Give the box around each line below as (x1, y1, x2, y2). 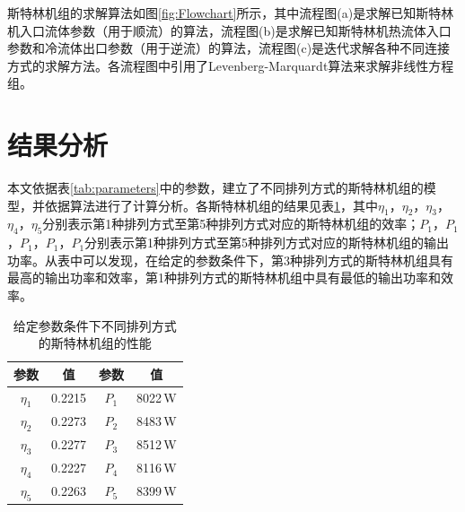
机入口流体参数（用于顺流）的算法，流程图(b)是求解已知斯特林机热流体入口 (7, 21, 452, 39)
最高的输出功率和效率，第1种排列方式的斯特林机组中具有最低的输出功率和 (7, 268, 441, 287)
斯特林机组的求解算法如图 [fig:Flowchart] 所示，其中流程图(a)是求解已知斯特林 (7, 4, 454, 22)
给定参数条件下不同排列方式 (13, 316, 177, 334)
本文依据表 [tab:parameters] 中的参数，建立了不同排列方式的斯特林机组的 (7, 178, 424, 197)
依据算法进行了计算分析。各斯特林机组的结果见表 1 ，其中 (44, 195, 378, 214)
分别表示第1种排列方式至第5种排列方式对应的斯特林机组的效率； (42, 214, 420, 233)
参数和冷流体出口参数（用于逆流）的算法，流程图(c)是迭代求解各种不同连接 (7, 39, 451, 57)
